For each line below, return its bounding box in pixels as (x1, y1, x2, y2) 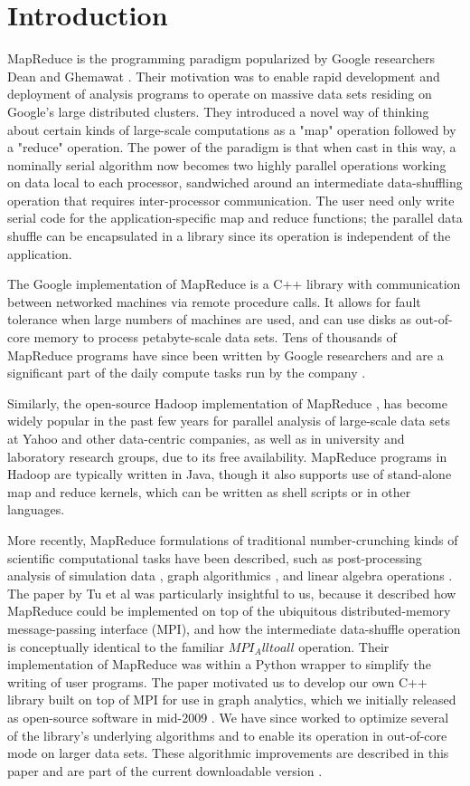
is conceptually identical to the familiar (7, 637, 225, 656)
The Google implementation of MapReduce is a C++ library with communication (7, 274, 461, 293)
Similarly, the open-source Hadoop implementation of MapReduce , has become (7, 393, 447, 412)
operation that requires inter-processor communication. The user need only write (7, 190, 455, 209)
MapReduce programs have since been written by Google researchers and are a (7, 345, 444, 364)
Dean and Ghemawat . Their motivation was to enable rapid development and (7, 66, 440, 85)
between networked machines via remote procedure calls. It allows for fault (7, 292, 421, 311)
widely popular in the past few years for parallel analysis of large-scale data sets (7, 411, 450, 430)
